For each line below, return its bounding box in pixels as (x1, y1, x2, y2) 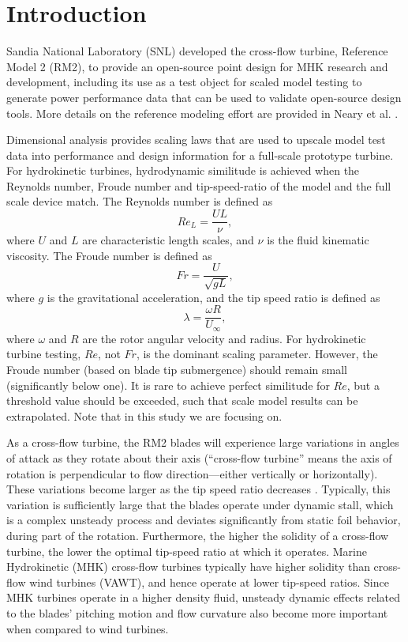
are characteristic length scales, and (82, 232, 254, 248)
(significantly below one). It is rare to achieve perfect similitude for (6, 376, 330, 393)
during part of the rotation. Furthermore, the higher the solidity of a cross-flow (6, 527, 389, 543)
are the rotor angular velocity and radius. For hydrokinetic (82, 330, 366, 346)
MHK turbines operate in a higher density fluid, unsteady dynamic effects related (6, 589, 401, 606)
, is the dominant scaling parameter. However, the (136, 346, 378, 362)
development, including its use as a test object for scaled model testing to (6, 74, 362, 90)
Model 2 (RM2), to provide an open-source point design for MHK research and (6, 58, 388, 74)
